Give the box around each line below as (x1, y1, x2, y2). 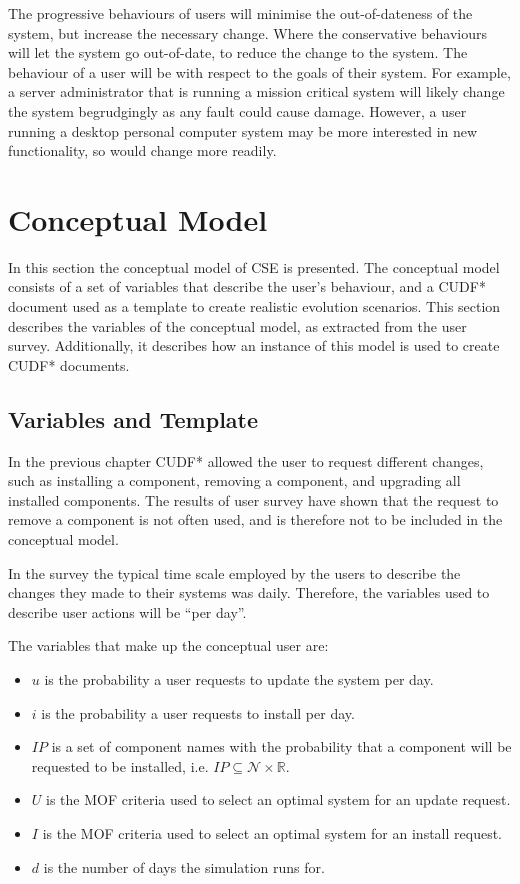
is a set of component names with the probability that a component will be (51, 736, 512, 757)
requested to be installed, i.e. (31, 755, 209, 776)
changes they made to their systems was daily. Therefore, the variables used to (8, 582, 490, 603)
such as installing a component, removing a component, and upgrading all (8, 470, 461, 491)
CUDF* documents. (8, 354, 130, 375)
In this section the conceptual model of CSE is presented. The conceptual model (8, 256, 500, 277)
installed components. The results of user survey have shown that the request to (8, 489, 499, 510)
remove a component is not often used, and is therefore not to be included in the (8, 509, 503, 530)
